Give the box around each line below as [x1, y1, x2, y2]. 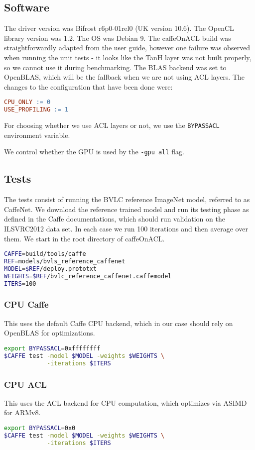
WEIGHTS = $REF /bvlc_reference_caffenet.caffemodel [4, 272, 172, 280]
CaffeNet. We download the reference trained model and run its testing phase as [4, 204, 249, 214]
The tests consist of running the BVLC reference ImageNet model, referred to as [4, 194, 250, 205]
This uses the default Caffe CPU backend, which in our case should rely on [4, 318, 233, 328]
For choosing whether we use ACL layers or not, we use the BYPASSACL [4, 120, 220, 130]
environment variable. [4, 129, 70, 140]
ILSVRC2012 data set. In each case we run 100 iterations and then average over [4, 224, 248, 233]
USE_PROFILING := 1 [4, 106, 68, 113]
